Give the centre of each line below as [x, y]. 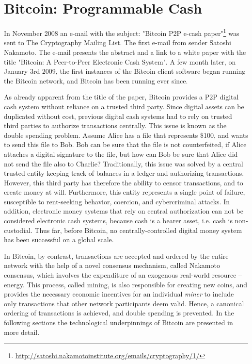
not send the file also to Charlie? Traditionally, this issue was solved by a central [124, 163]
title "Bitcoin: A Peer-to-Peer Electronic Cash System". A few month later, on [120, 61]
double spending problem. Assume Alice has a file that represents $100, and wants [126, 135]
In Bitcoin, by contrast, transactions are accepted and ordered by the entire [116, 256]
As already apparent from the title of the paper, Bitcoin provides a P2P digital [121, 97]
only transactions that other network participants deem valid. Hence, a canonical [124, 303]
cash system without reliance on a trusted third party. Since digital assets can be [124, 106]
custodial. [18, 230]
